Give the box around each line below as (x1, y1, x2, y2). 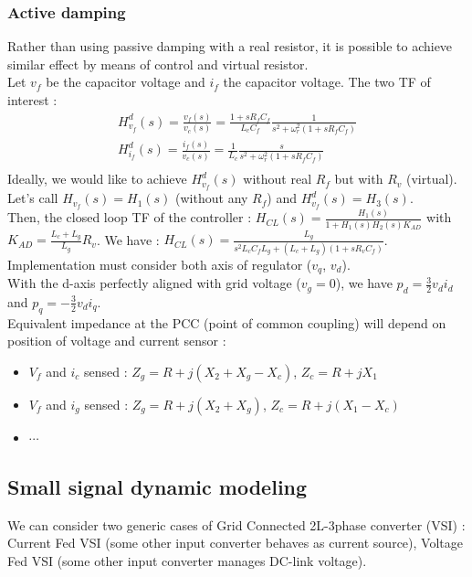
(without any (175, 188, 248, 208)
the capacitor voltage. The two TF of (223, 72, 431, 91)
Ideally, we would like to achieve (7, 169, 187, 188)
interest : (7, 91, 58, 109)
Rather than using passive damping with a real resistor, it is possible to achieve (7, 37, 453, 56)
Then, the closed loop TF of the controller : (7, 208, 252, 227)
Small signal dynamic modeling (7, 472, 308, 500)
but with (334, 169, 383, 188)
